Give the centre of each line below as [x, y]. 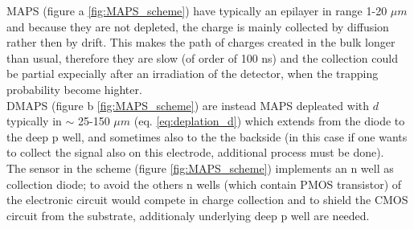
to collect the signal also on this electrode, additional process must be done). [195, 152]
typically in [34, 121]
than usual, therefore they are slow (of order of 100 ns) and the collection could [202, 57]
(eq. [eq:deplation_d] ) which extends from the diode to [269, 121]
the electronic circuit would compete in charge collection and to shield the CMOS [207, 200]
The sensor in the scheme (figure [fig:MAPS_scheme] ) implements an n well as [200, 168]
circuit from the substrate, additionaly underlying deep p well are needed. [188, 215]
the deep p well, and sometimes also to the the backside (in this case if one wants [207, 136]
